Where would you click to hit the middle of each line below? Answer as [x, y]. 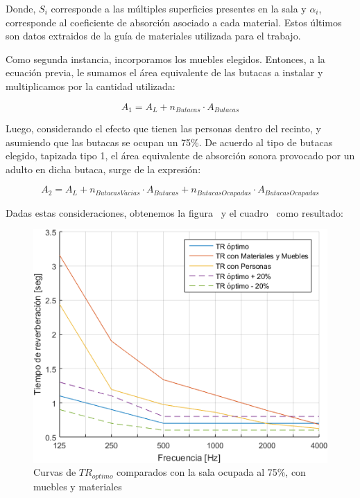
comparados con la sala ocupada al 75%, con [211, 472]
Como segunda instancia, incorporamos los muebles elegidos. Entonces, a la [165, 59]
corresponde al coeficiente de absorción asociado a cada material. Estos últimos [174, 22]
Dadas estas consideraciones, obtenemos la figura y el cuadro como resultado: [174, 212]
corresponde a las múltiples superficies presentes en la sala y [179, 8]
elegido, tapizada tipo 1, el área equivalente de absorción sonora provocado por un [180, 155]
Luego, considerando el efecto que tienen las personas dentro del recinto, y [163, 128]
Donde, [21, 8]
